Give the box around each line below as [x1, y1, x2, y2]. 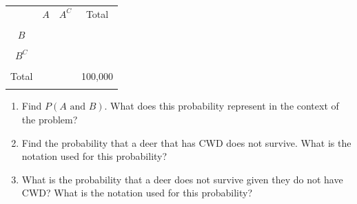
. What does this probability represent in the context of [104, 99, 339, 113]
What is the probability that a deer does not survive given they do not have [21, 172, 343, 186]
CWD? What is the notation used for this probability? [21, 185, 253, 200]
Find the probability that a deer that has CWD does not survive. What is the [21, 135, 351, 150]
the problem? [21, 112, 78, 126]
